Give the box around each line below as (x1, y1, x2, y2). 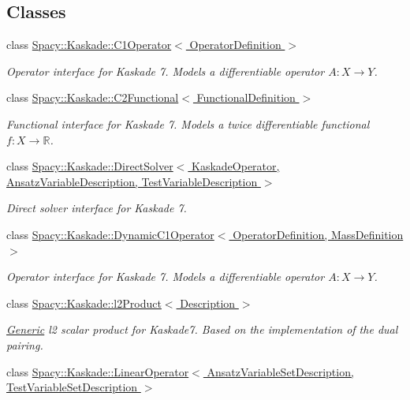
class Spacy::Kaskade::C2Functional (6, 89, 179, 106)
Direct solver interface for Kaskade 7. (6, 200, 187, 216)
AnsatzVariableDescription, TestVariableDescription (6, 173, 258, 189)
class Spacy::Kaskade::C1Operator (6, 36, 172, 53)
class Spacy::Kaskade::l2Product (6, 294, 162, 311)
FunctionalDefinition (196, 89, 296, 106)
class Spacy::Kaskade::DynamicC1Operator (6, 226, 214, 242)
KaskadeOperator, (192, 158, 280, 174)
